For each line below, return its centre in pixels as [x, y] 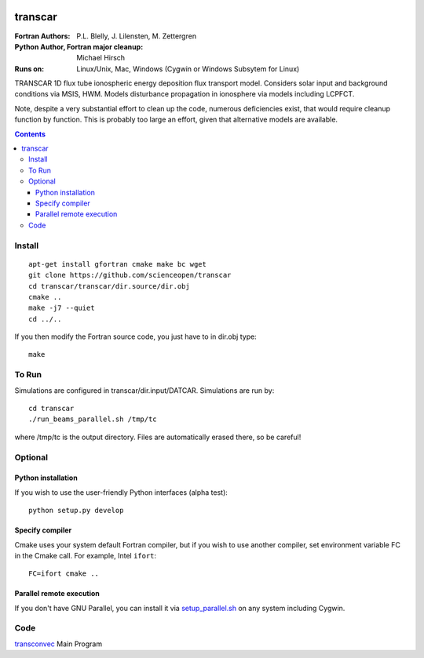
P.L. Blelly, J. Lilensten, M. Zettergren [136, 36]
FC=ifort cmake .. [64, 574]
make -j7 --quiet [62, 308]
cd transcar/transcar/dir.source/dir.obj [109, 286]
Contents [30, 134]
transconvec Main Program [58, 644]
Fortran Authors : [42, 36]
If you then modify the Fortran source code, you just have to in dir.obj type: [135, 336]
